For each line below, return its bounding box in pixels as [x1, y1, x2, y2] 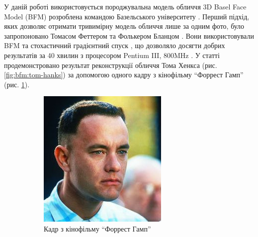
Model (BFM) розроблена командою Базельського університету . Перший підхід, [4, 11, 250, 21]
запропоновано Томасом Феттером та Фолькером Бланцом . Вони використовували [4, 30, 254, 41]
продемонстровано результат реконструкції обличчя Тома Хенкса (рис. [4, 59, 217, 70]
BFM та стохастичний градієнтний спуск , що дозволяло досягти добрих [4, 40, 225, 51]
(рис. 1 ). [4, 79, 30, 89]
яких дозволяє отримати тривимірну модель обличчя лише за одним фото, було [4, 21, 245, 31]
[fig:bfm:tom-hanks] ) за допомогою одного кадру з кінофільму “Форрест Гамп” [4, 69, 244, 80]
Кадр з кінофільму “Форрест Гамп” [44, 223, 151, 234]
